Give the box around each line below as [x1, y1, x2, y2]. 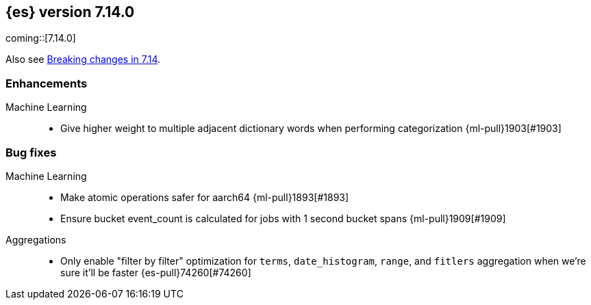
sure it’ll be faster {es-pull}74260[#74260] [60, 266, 251, 278]
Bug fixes [5, 145, 57, 159]
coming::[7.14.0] [5, 32, 76, 44]
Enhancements [5, 76, 88, 90]
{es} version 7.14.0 [5, 3, 135, 21]
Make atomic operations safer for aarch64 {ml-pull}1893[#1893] [60, 191, 349, 203]
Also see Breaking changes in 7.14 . [5, 53, 161, 66]
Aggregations [5, 233, 66, 246]
